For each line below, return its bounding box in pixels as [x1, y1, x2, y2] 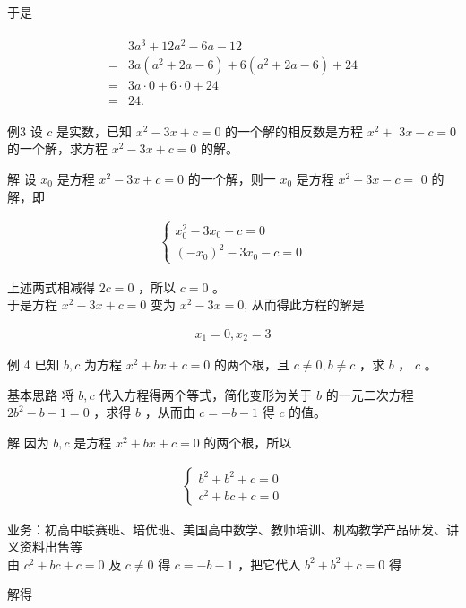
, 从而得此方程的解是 [244, 295, 365, 314]
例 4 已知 [7, 355, 60, 374]
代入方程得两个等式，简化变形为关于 [99, 385, 313, 404]
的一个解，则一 [187, 169, 276, 188]
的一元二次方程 [325, 385, 414, 404]
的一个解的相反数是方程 [225, 121, 364, 140]
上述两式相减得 [7, 277, 95, 296]
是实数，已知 [56, 121, 133, 140]
